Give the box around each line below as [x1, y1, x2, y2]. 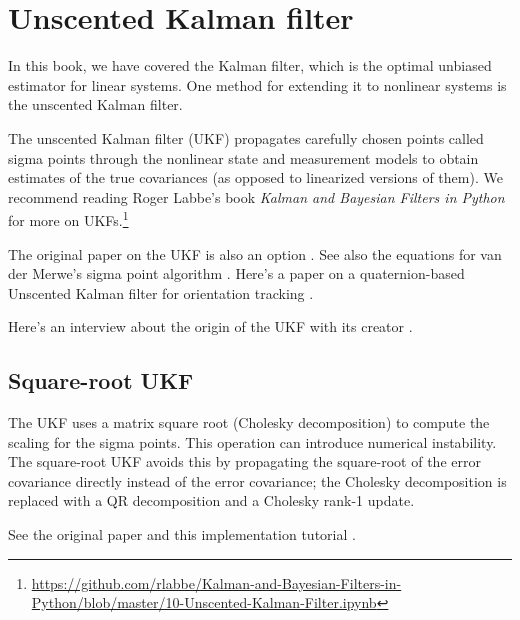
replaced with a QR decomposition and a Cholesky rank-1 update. [8, 490, 415, 511]
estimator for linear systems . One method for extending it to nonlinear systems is [8, 74, 507, 95]
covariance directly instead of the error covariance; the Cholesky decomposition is [8, 470, 507, 491]
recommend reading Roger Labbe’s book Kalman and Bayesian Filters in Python [8, 186, 505, 207]
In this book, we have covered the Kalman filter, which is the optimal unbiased [8, 55, 492, 76]
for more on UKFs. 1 [8, 207, 129, 230]
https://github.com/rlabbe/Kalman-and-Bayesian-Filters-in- [31, 572, 402, 593]
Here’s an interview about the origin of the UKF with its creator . [8, 316, 413, 337]
